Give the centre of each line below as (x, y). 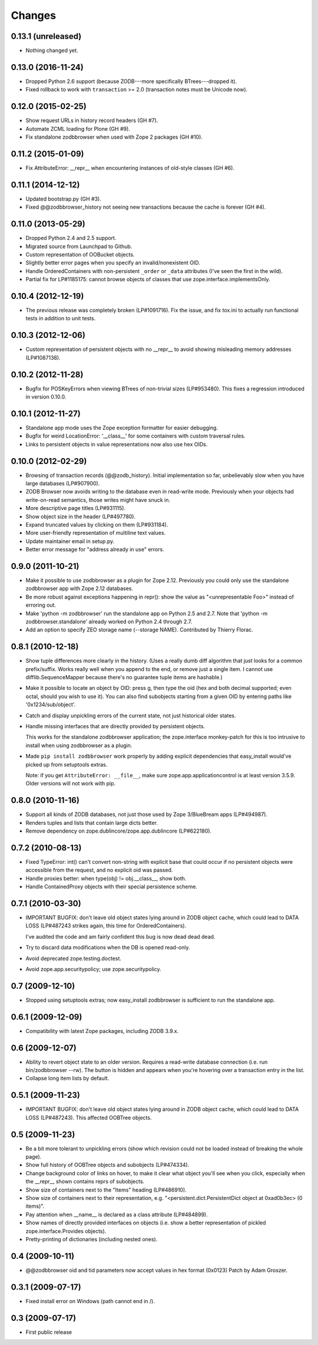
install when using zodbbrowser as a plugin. (79, 745)
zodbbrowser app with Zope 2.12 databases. (79, 588)
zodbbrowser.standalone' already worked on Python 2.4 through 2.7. (109, 621)
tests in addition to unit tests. (61, 318)
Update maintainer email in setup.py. (70, 541)
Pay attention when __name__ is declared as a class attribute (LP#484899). (117, 1214)
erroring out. (41, 605)
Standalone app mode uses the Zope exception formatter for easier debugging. (122, 427)
